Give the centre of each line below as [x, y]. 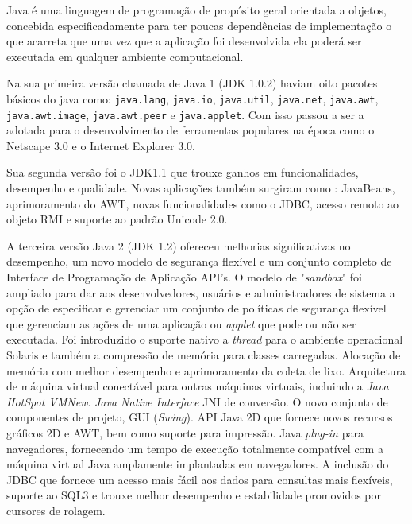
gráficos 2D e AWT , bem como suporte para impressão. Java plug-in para [185, 432]
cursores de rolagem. [56, 510]
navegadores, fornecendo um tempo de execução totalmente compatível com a [195, 448]
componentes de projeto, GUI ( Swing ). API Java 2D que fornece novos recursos [200, 417]
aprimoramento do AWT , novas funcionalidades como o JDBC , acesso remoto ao [203, 203]
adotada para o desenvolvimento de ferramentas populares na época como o [191, 130]
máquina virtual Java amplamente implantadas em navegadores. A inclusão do [198, 464]
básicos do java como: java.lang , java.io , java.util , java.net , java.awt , [193, 98]
